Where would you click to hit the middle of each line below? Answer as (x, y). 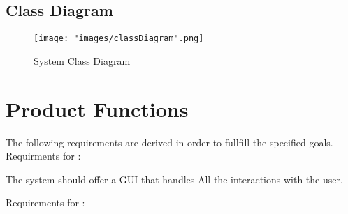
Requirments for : (43, 156)
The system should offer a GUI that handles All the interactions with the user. (174, 179)
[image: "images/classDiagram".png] (119, 39)
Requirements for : (45, 202)
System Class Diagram (82, 60)
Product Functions (97, 108)
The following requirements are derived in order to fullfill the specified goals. (169, 142)
